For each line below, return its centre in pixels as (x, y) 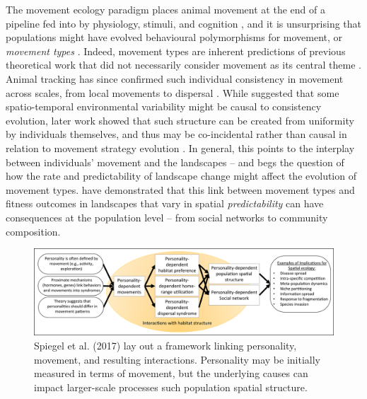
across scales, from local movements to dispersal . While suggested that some (173, 92)
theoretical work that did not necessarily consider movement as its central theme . (183, 65)
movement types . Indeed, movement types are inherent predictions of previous (176, 51)
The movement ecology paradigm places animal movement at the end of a (165, 9)
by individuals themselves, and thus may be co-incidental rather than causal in (176, 134)
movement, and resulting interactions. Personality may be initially (177, 359)
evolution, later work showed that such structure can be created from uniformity (180, 120)
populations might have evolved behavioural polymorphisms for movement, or (174, 37)
